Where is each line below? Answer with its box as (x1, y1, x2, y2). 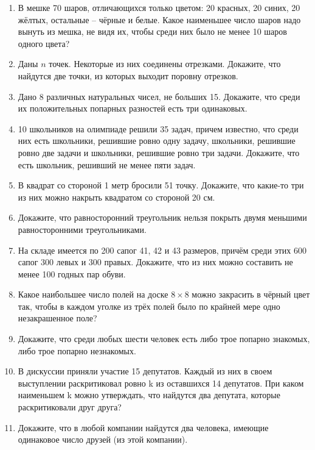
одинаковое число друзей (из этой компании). (18, 433, 188, 446)
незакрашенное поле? (18, 312, 97, 324)
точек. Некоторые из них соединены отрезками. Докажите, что (49, 57, 281, 70)
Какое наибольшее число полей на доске (18, 288, 168, 301)
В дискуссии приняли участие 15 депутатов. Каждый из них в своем (18, 365, 272, 377)
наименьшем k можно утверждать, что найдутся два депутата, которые (18, 388, 280, 401)
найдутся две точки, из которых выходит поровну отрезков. (18, 69, 238, 82)
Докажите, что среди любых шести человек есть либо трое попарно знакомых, (18, 332, 310, 345)
